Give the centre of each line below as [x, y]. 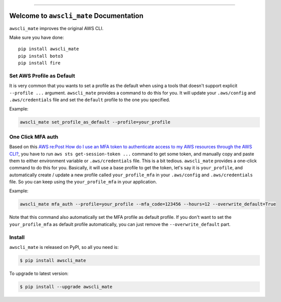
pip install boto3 [41, 56]
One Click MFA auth [34, 137]
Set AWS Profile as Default [42, 76]
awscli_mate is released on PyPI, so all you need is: [64, 247]
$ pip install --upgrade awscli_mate [66, 286]
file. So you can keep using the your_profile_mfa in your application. [83, 182]
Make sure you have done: [37, 37]
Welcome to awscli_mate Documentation [76, 16]
